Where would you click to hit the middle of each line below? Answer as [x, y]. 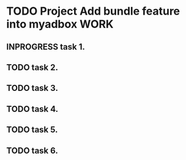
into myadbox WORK [60, 24]
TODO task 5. [32, 130]
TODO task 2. [32, 67]
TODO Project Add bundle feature [93, 11]
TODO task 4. [32, 109]
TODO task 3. [32, 88]
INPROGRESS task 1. [46, 47]
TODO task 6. [32, 151]
